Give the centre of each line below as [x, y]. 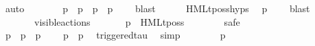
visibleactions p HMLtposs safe [137, 21]
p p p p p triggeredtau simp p [115, 35]
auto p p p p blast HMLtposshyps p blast [157, 8]
